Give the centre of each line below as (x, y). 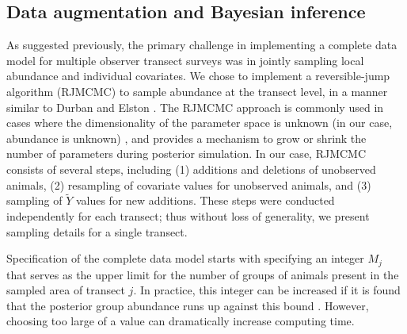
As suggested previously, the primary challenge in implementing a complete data (202, 45)
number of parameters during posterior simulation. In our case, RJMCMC (186, 154)
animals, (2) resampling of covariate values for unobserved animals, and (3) (189, 184)
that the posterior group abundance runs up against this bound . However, (188, 305)
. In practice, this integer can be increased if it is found (267, 290)
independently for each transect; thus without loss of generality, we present (188, 215)
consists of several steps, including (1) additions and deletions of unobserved (191, 169)
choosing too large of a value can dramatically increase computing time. (181, 321)
